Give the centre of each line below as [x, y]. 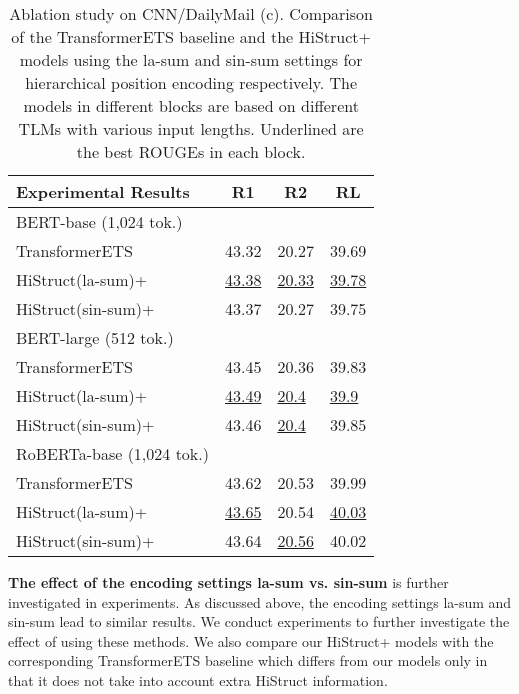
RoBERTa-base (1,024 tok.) [112, 453]
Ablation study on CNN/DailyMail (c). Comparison [191, 13]
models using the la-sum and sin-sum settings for [191, 59]
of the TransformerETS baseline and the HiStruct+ [191, 36]
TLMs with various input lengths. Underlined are [191, 128]
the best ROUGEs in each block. [191, 151]
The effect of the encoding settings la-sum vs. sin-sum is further [228, 582]
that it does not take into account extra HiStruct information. [198, 679]
